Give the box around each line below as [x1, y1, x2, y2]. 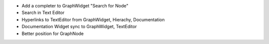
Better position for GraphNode [21, 30, 84, 37]
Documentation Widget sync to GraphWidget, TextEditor [21, 24, 137, 30]
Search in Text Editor [21, 10, 65, 16]
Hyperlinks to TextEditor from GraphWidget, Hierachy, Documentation [21, 16, 165, 22]
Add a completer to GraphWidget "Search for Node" [21, 3, 129, 8]
